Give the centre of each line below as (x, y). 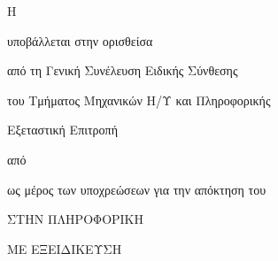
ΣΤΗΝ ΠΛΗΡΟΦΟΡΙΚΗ (75, 219)
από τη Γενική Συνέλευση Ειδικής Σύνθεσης (123, 70)
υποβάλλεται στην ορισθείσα (80, 40)
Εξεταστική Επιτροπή (62, 130)
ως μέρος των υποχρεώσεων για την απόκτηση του (137, 189)
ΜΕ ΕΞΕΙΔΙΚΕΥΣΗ (65, 248)
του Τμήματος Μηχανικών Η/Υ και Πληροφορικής (139, 100)
